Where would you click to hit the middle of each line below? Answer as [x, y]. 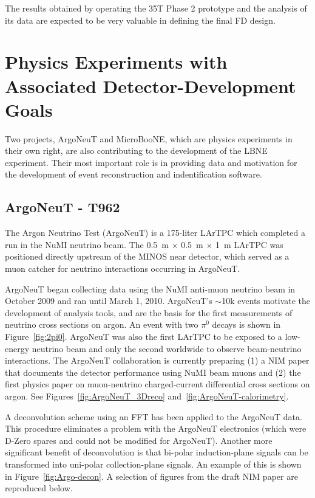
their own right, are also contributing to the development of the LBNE [136, 150]
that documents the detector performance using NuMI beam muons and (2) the [153, 372]
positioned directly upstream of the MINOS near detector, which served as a [147, 256]
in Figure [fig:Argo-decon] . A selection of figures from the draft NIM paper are [151, 476]
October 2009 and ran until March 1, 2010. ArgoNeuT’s [109, 301]
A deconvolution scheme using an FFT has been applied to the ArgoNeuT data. [154, 416]
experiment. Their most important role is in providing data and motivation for [151, 162]
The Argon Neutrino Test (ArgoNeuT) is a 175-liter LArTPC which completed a [155, 233]
